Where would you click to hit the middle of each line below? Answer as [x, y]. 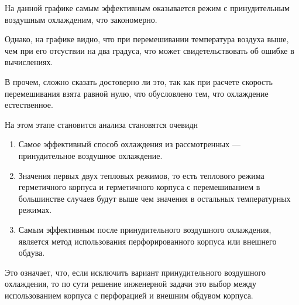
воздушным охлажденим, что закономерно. [81, 19]
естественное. [29, 105]
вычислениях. [29, 62]
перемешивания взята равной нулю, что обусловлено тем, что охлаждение [137, 93]
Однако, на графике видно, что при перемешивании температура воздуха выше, [147, 39]
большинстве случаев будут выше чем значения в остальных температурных [154, 198]
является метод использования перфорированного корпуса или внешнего [147, 241]
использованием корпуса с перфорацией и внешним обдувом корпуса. [129, 295]
